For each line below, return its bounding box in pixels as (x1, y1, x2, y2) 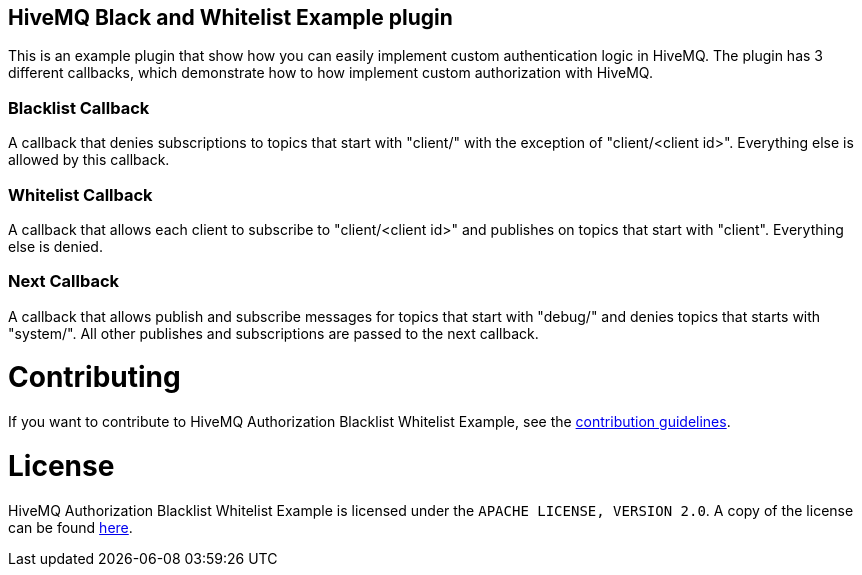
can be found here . (8, 518, 133, 536)
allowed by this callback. (8, 151, 170, 169)
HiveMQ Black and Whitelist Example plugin (8, 5, 453, 30)
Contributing (8, 360, 181, 395)
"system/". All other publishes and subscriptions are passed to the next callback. (8, 324, 539, 342)
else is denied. (8, 237, 103, 255)
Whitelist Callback (8, 184, 153, 205)
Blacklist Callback (8, 97, 150, 118)
